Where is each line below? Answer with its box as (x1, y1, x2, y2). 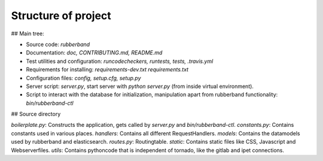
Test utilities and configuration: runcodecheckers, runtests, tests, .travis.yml (26, 57, 214, 65)
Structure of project (11, 9, 112, 22)
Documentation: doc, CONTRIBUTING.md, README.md (26, 49, 163, 56)
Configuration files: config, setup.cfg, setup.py (26, 74, 141, 81)
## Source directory (11, 111, 61, 118)
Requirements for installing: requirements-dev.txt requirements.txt (26, 66, 188, 73)
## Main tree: (11, 30, 44, 37)
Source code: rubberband (26, 41, 90, 48)
